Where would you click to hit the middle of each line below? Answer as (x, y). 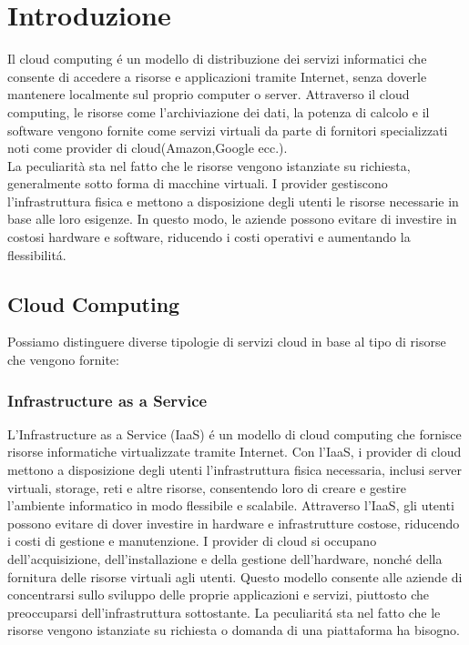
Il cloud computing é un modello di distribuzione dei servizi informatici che (217, 59)
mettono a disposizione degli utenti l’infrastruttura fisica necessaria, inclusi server (235, 470)
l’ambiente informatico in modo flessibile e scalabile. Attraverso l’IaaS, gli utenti (231, 505)
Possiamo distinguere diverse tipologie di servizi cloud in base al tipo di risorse (227, 342)
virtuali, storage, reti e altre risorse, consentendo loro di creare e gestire (207, 487)
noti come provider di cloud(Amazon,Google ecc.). (148, 148)
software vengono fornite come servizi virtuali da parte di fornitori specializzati (228, 130)
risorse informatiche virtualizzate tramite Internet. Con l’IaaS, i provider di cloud (234, 452)
